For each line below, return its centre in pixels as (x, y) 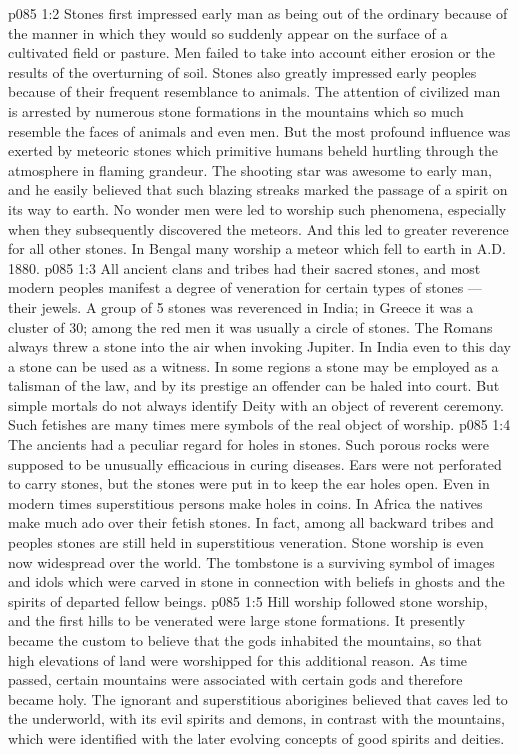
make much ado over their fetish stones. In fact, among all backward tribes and (251, 522)
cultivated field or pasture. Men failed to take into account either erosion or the (251, 52)
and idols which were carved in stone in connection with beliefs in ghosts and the (256, 581)
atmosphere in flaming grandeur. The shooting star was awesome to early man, (250, 169)
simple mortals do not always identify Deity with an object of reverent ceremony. (256, 404)
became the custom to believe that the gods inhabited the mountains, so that (245, 640)
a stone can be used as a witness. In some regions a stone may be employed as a (253, 365)
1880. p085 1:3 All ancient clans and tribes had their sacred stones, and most (244, 267)
